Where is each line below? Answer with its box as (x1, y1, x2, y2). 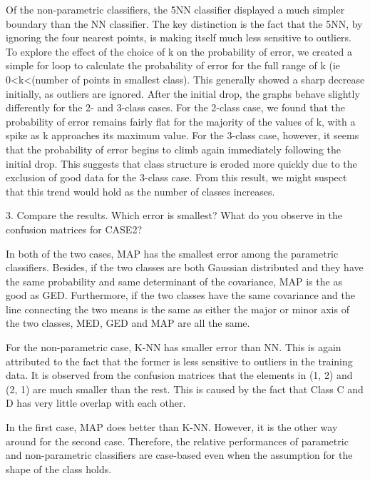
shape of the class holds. (6, 461, 112, 476)
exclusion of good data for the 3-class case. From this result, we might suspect (6, 170, 347, 185)
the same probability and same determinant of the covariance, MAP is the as (6, 273, 342, 288)
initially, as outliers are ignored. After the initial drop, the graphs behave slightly (6, 86, 360, 101)
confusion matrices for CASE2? (6, 221, 142, 236)
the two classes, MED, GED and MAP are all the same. (6, 315, 250, 330)
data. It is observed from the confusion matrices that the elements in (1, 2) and (6, 368, 353, 383)
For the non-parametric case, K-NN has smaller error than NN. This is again (6, 340, 341, 355)
